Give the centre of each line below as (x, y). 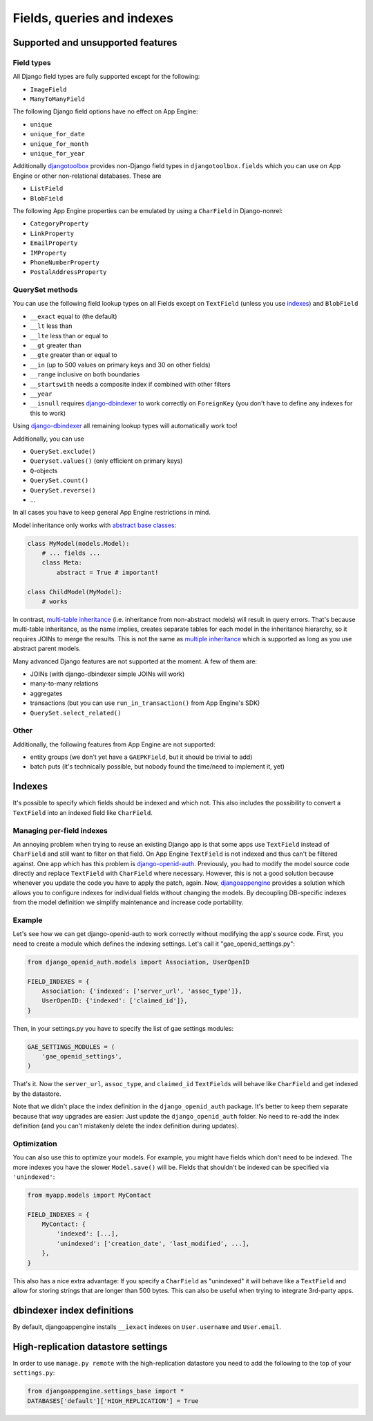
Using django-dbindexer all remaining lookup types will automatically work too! (125, 426)
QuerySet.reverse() (63, 490)
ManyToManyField (58, 99)
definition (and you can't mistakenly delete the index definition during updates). (126, 1126)
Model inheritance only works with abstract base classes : (95, 525)
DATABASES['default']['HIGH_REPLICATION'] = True (113, 1401)
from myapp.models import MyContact (89, 1195)
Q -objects (44, 470)
